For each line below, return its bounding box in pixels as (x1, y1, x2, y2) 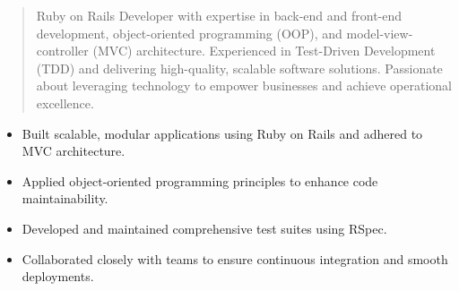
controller (36, 41, 89, 60)
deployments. (22, 267, 94, 286)
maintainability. (22, 189, 108, 208)
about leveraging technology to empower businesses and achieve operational (36, 76, 452, 95)
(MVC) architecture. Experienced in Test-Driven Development (92, 41, 436, 60)
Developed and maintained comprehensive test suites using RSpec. (22, 218, 387, 237)
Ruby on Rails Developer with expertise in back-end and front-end (36, 6, 403, 24)
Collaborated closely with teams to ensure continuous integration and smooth (22, 249, 448, 268)
